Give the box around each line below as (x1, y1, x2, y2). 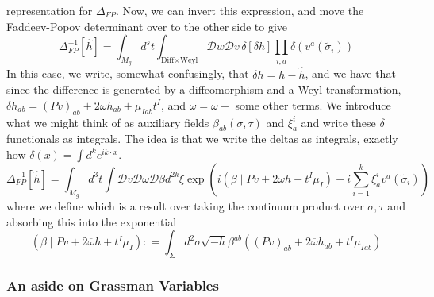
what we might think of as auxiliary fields (6, 114, 209, 130)
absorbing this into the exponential (6, 213, 177, 229)
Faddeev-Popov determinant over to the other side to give (6, 17, 288, 34)
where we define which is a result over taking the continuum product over (6, 198, 364, 214)
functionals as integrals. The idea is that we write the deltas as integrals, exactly (6, 130, 398, 147)
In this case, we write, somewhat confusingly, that (6, 65, 249, 82)
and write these (301, 114, 376, 130)
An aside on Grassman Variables (6, 276, 219, 295)
